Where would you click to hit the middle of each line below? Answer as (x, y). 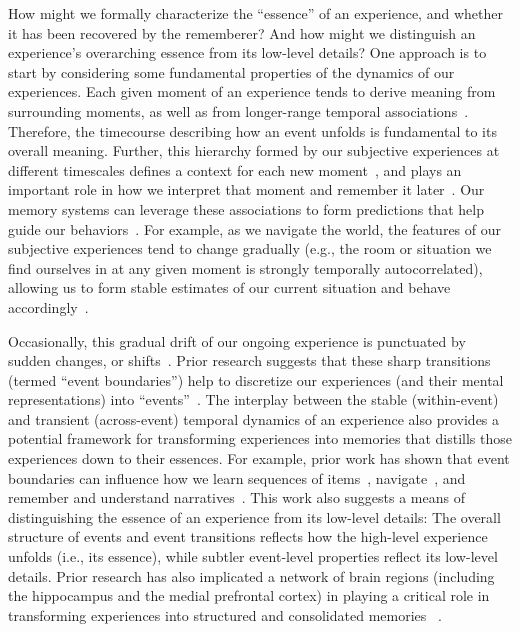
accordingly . (48, 306)
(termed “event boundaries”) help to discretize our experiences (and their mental (256, 379)
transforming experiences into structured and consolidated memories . (225, 614)
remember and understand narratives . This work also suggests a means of (236, 497)
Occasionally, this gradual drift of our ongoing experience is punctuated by (237, 340)
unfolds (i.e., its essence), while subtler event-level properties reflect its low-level (253, 556)
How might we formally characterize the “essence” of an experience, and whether (255, 13)
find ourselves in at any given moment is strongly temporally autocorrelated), (245, 267)
